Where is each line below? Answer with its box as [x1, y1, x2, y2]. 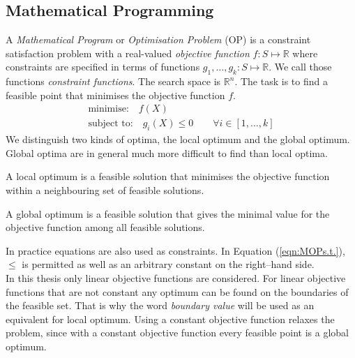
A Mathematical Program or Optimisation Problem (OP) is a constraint [6, 32, 311, 47]
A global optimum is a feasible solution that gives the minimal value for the [6, 206, 330, 221]
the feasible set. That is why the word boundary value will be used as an [6, 298, 315, 313]
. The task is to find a [234, 74, 328, 89]
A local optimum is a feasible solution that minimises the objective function [6, 169, 330, 184]
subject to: [88, 119, 133, 129]
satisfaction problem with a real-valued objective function [6, 45, 250, 60]
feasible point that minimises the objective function [6, 87, 225, 102]
